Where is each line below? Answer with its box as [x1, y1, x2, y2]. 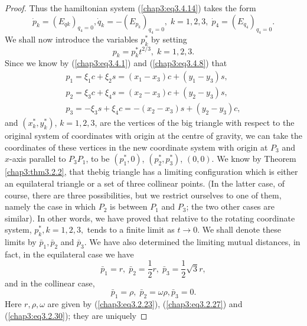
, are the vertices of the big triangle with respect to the [94, 116, 295, 129]
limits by [5, 236, 37, 248]
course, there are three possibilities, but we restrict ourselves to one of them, [5, 188, 282, 201]
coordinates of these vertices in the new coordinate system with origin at [5, 141, 268, 153]
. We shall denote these [197, 223, 281, 236]
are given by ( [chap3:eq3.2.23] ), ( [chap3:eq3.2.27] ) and [47, 297, 243, 309]
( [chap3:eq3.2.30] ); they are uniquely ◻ [5, 309, 148, 321]
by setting [151, 33, 187, 45]
